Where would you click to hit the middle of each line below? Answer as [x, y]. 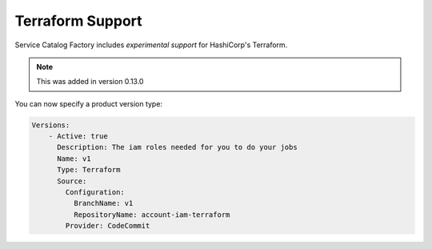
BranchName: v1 [103, 203]
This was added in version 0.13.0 [90, 82]
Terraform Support [79, 21]
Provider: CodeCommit [108, 226]
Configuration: [95, 193]
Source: [72, 181]
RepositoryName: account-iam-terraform [152, 215]
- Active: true [78, 137]
